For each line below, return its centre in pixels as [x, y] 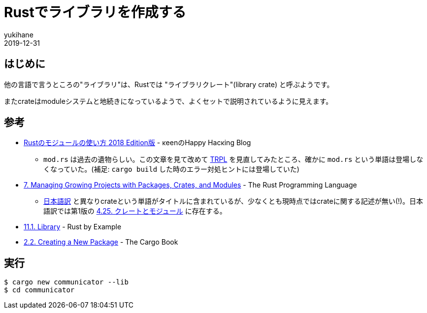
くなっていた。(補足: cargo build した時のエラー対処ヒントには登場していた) [171, 169]
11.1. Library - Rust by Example [73, 227]
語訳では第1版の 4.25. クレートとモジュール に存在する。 [135, 211]
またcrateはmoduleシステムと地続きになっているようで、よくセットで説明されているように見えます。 [168, 101]
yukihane [19, 34]
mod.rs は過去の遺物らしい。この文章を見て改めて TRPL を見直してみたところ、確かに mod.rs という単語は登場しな [233, 159]
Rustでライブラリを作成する [95, 12]
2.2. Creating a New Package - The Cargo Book [101, 242]
